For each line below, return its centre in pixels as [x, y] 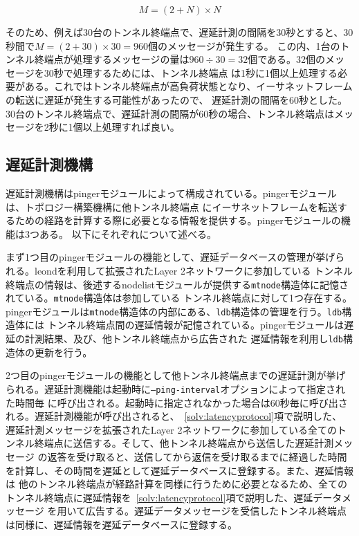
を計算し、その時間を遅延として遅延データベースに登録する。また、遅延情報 [179, 470]
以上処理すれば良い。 [131, 127]
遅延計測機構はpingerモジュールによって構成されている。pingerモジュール [171, 193]
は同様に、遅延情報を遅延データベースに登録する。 [121, 524]
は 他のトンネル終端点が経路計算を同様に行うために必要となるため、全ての [176, 484]
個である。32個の [287, 59]
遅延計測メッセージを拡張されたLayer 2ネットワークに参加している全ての [172, 429]
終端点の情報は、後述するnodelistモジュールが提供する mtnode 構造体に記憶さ [177, 284]
